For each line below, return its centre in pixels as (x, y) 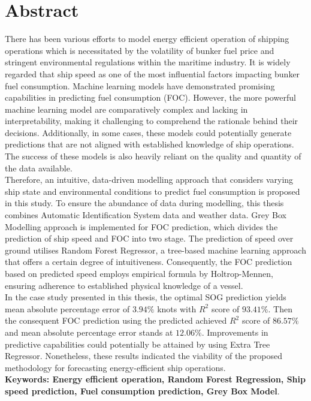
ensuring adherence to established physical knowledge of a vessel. (124, 285)
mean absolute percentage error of (67, 308)
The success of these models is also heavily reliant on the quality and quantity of (153, 156)
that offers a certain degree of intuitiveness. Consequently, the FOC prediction (149, 262)
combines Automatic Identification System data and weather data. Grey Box (146, 215)
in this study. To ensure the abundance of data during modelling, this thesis (144, 203)
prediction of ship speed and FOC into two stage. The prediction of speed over (149, 238)
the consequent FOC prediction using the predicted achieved (116, 320)
